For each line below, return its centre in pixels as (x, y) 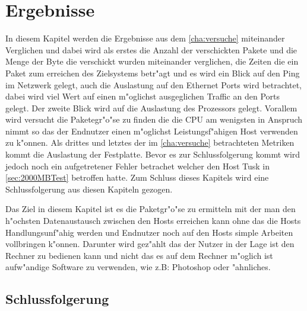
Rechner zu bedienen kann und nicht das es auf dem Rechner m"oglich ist (139, 255)
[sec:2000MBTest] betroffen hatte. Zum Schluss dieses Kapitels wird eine (137, 177)
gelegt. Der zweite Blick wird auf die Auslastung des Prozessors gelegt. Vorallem (151, 108)
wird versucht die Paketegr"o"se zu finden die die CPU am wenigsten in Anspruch (154, 119)
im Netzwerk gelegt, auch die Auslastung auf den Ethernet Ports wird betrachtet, (153, 84)
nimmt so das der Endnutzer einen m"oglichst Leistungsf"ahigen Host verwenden (152, 131)
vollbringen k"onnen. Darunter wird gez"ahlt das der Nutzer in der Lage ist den (150, 244)
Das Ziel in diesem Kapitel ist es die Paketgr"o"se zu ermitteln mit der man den (151, 209)
